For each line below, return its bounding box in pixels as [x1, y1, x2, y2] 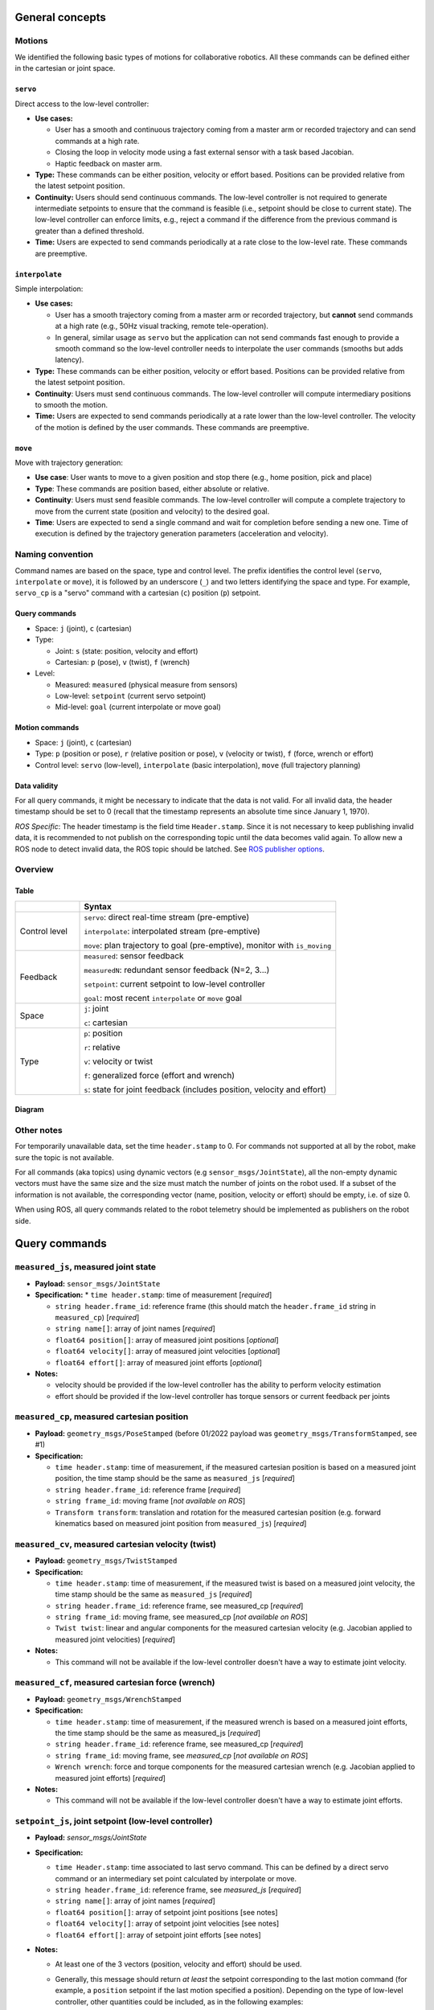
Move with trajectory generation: [14, 458, 124, 468]
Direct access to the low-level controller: [14, 99, 149, 109]
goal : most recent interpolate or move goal [84, 992, 243, 1003]
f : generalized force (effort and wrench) [84, 1069, 235, 1081]
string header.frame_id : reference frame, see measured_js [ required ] [55, 1885, 301, 1894]
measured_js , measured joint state [14, 1261, 157, 1273]
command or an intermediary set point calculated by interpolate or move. [55, 1873, 297, 1883]
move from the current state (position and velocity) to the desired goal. [35, 507, 270, 516]
